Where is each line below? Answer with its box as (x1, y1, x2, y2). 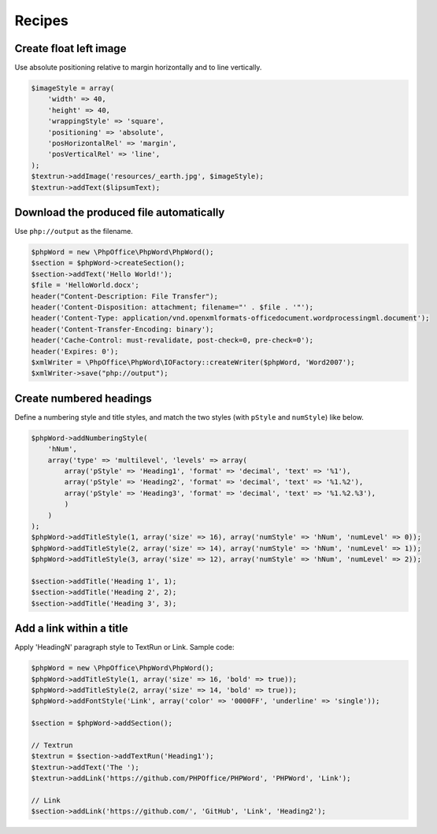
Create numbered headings (14, 391, 153, 405)
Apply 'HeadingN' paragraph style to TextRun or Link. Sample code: (14, 643, 235, 652)
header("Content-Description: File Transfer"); (31, 291, 218, 301)
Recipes (14, 12, 69, 29)
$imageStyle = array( (31, 83, 115, 93)
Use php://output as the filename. (14, 227, 133, 236)
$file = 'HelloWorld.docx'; (31, 280, 139, 290)
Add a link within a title (14, 622, 129, 636)
